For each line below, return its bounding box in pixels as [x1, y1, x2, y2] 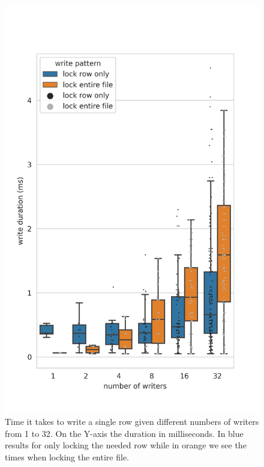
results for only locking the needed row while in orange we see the [5, 439, 247, 451]
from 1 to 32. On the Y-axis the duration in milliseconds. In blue [5, 427, 244, 439]
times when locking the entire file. [5, 450, 129, 463]
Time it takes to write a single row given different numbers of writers [5, 415, 259, 427]
